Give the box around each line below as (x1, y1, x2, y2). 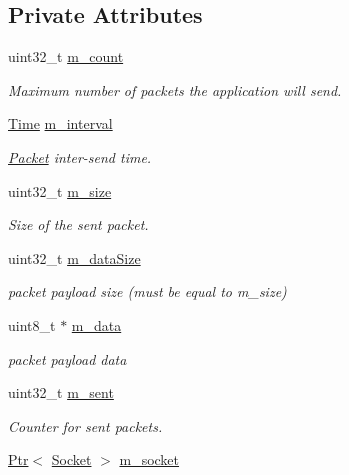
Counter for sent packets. (8, 415, 163, 436)
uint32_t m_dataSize (8, 247, 141, 268)
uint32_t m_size (8, 180, 112, 201)
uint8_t (8, 314, 56, 335)
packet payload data (8, 348, 127, 369)
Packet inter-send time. (8, 146, 152, 167)
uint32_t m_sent (8, 382, 114, 403)
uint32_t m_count (8, 46, 124, 67)
